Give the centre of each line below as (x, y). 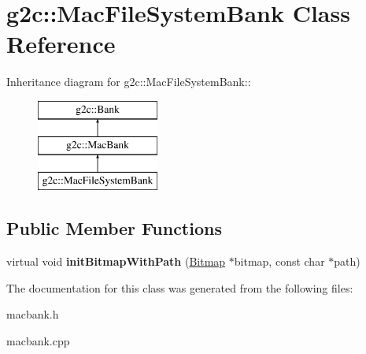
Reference (61, 44)
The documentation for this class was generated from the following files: (180, 287)
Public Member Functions (114, 228)
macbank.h (33, 314)
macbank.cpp (38, 340)
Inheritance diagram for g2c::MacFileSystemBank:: (129, 82)
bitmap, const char (279, 261)
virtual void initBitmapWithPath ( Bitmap (116, 261)
